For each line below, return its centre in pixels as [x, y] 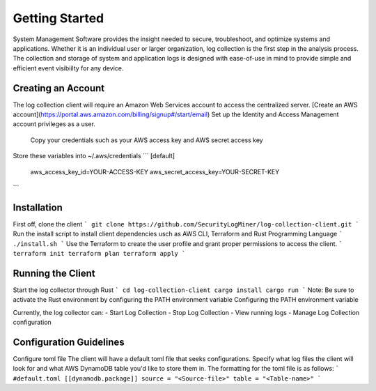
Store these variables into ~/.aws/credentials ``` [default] [94, 156]
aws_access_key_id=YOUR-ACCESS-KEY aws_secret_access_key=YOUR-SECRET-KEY [155, 171]
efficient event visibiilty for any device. [68, 68]
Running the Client [54, 273]
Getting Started [58, 18]
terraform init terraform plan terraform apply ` [99, 254]
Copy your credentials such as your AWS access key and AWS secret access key [147, 140]
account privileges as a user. [54, 124]
